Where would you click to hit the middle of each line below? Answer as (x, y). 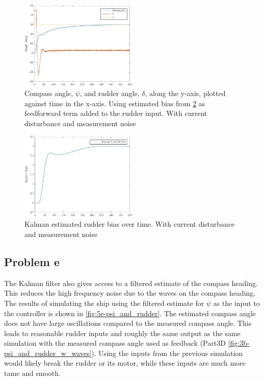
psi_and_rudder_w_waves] (48, 353)
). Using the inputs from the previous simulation (167, 353)
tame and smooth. (32, 373)
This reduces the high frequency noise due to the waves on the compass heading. (130, 293)
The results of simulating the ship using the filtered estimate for (104, 303)
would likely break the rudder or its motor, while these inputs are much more (125, 363)
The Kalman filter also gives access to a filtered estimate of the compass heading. (131, 283)
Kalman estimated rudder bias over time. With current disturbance (130, 224)
